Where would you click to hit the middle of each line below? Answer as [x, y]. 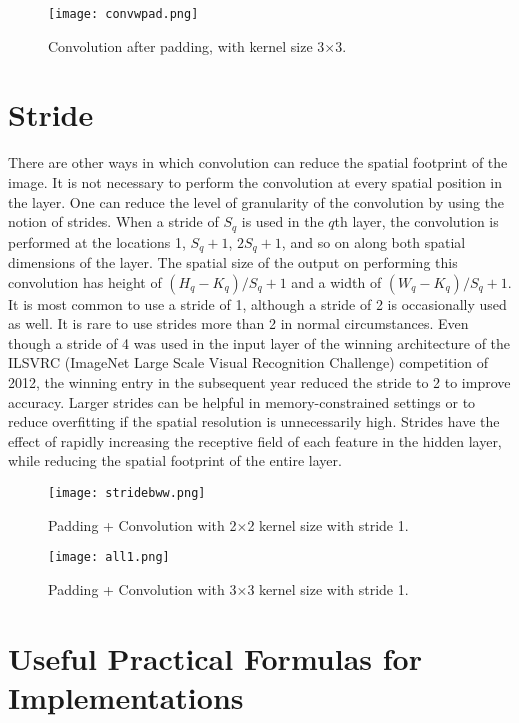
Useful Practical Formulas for [215, 657]
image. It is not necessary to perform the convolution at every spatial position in [255, 181]
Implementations [126, 696]
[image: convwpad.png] [123, 14]
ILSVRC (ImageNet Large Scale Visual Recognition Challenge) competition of [248, 362]
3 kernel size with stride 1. [328, 588]
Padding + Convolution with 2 [142, 524]
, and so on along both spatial [373, 241]
